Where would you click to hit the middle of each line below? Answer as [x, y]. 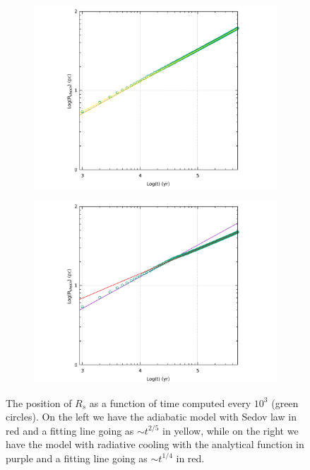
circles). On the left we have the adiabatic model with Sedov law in [151, 417]
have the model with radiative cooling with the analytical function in [155, 444]
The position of [39, 403]
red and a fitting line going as [70, 430]
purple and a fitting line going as [77, 458]
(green [285, 403]
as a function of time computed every [170, 403]
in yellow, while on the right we [231, 430]
